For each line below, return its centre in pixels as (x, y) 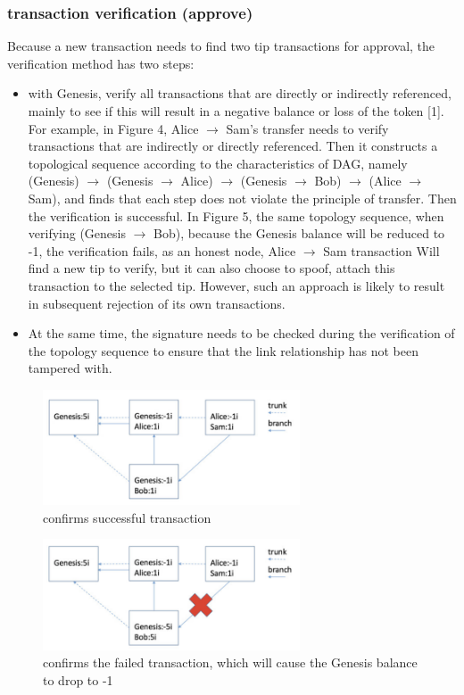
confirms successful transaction (127, 517)
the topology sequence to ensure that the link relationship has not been (223, 350)
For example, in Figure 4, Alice (113, 128)
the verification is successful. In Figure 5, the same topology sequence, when (236, 215)
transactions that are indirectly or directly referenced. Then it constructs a (233, 146)
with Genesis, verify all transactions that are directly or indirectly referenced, (240, 93)
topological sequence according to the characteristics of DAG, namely (218, 163)
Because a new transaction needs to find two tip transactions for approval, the (221, 46)
